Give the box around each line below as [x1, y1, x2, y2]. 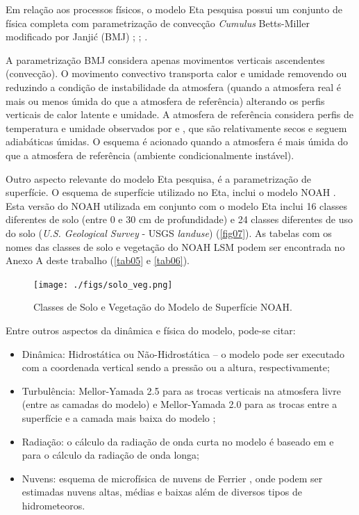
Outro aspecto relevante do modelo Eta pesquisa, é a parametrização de [6, 171, 311, 186]
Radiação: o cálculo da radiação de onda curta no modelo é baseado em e [22, 434, 334, 448]
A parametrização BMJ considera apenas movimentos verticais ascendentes [6, 52, 325, 67]
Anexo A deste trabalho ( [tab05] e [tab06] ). [6, 253, 190, 268]
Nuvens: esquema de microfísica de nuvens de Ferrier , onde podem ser [22, 471, 323, 485]
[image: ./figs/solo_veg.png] [33, 279, 173, 290]
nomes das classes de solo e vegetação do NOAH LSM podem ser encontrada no [6, 239, 345, 254]
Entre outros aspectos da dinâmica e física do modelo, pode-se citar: [6, 322, 296, 337]
